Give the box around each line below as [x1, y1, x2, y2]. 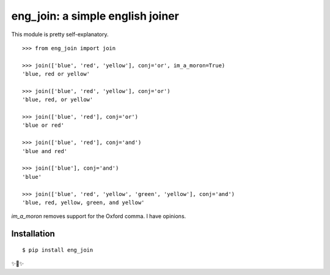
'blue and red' [22, 148, 68, 154]
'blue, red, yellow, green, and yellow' [22, 199, 145, 206]
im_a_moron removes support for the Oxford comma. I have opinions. [11, 213, 186, 220]
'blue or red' [22, 122, 64, 129]
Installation [11, 228, 55, 239]
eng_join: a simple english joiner [11, 9, 180, 23]
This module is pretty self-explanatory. [11, 31, 109, 38]
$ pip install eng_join [22, 246, 94, 254]
